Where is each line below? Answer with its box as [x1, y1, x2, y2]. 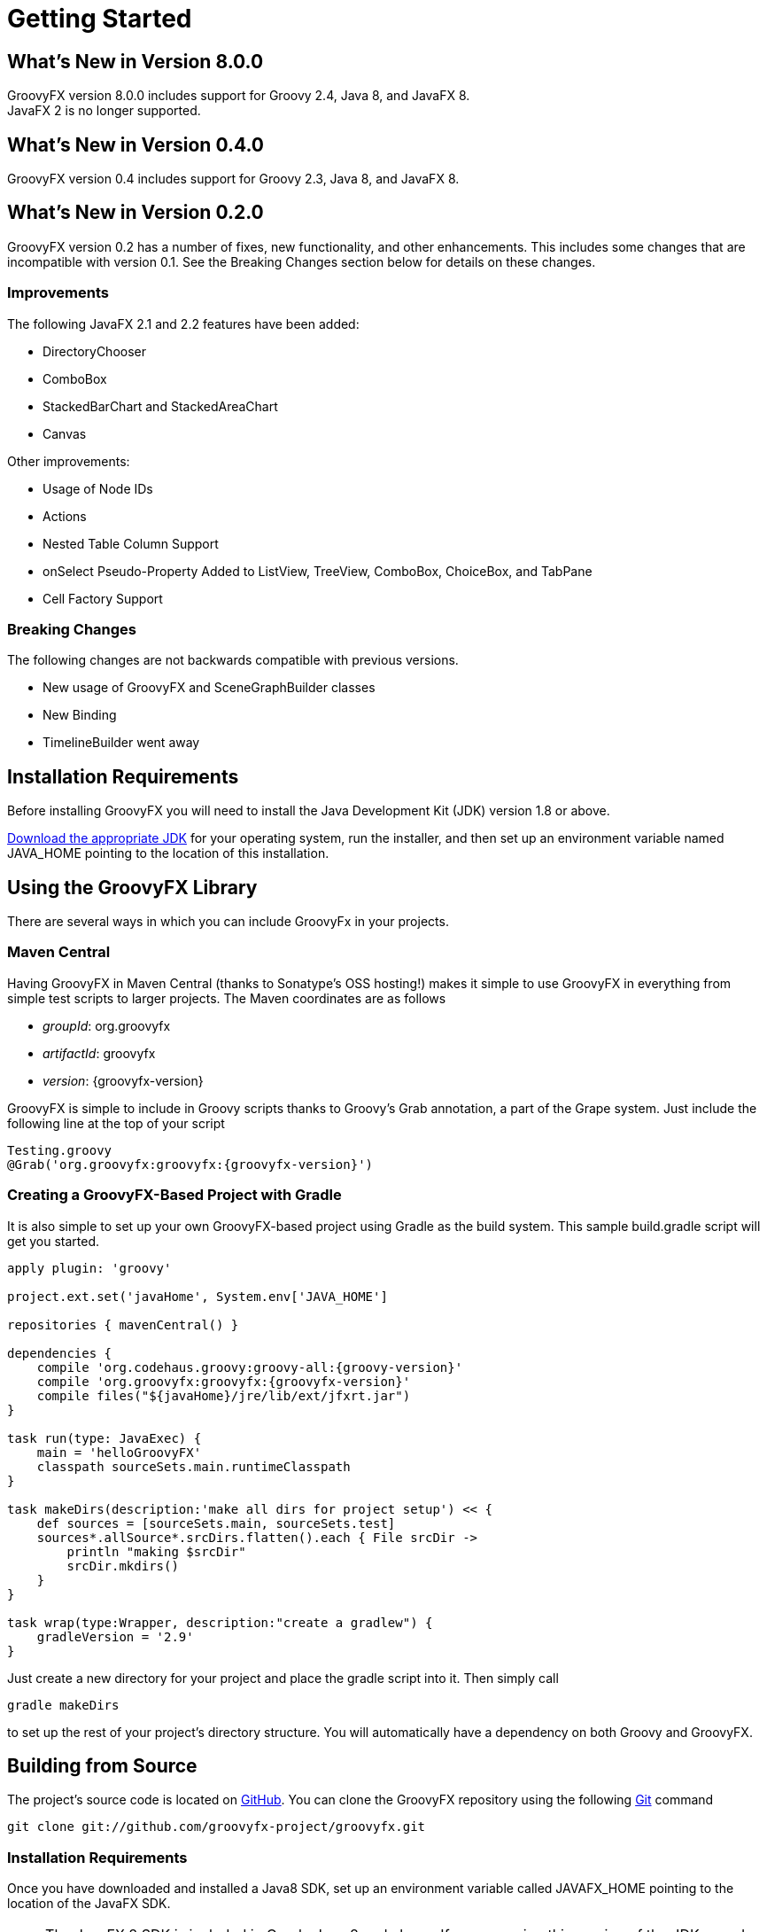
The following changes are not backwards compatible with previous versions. [7, 652, 459, 668]
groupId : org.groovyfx [43, 1017, 171, 1033]
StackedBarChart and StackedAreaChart [43, 398, 278, 414]
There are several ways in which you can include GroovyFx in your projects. [7, 914, 449, 930]
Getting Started [7, 4, 192, 34]
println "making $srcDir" [66, 1544, 246, 1559]
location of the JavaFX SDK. [7, 1896, 171, 1912]
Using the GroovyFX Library [7, 876, 258, 899]
